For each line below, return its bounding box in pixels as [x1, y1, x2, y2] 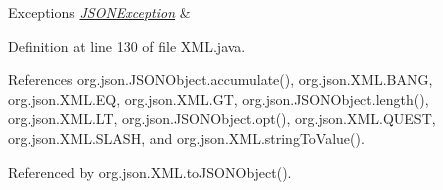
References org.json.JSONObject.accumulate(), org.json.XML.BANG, [8, 69, 433, 90]
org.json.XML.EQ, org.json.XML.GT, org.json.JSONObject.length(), [8, 88, 429, 109]
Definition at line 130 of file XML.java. [8, 35, 246, 56]
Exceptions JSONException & [8, 2, 191, 22]
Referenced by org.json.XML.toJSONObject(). [8, 161, 292, 182]
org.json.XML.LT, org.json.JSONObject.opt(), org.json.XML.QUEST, [8, 108, 436, 129]
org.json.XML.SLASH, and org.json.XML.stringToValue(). [8, 127, 365, 148]
